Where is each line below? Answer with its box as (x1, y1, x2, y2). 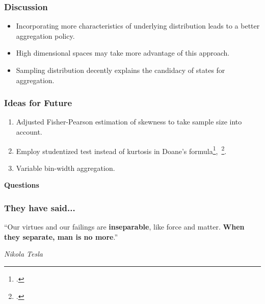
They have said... (4, 201, 75, 214)
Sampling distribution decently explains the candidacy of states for (16, 65, 225, 75)
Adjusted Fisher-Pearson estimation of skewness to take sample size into (16, 116, 242, 127)
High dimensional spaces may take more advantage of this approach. (16, 47, 230, 58)
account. (16, 126, 42, 137)
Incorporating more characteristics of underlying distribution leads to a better (16, 20, 260, 31)
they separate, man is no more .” (4, 231, 118, 242)
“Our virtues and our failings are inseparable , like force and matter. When (4, 221, 245, 232)
